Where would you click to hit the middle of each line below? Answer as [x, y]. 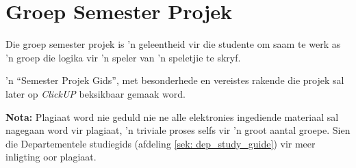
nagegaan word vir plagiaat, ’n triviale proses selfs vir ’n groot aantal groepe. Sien [178, 130]
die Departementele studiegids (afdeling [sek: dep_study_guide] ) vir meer [161, 143]
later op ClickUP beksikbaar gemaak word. [96, 93]
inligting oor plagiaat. [51, 157]
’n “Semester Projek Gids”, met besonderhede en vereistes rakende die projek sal [175, 80]
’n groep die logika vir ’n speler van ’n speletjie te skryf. [123, 57]
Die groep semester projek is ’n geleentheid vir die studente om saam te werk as [173, 44]
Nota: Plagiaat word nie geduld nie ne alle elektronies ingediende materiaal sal [172, 116]
